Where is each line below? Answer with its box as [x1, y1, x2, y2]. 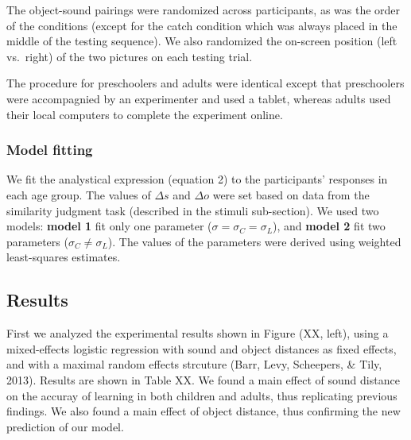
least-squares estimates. [6, 249, 121, 265]
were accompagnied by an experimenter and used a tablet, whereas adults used [6, 90, 391, 106]
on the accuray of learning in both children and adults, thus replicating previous [6, 387, 397, 403]
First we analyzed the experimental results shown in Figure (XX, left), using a [6, 325, 389, 342]
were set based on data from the [212, 186, 370, 203]
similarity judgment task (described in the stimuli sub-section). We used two [6, 202, 379, 218]
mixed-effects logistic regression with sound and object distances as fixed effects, [6, 340, 397, 357]
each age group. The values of [6, 186, 151, 203]
